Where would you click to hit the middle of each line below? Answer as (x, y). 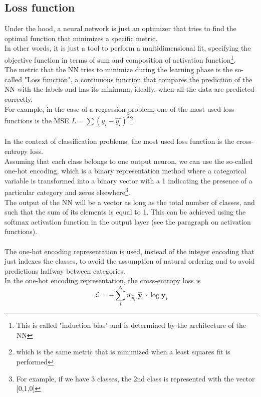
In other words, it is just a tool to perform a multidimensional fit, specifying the (128, 48)
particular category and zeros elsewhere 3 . (67, 191)
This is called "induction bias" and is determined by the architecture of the (131, 325)
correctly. (19, 99)
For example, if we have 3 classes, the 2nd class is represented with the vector (136, 378)
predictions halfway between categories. (65, 270)
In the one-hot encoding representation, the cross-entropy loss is (103, 280)
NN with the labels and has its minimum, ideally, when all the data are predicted (129, 89)
